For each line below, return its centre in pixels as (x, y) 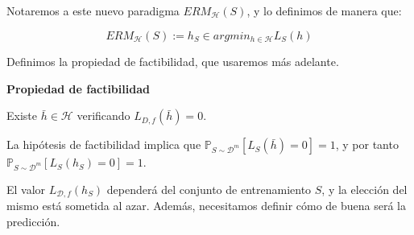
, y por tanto (367, 144)
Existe (22, 115)
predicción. (33, 222)
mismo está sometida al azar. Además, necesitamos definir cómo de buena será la (207, 206)
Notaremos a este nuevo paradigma (93, 10)
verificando (103, 115)
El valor (26, 189)
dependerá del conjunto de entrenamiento (209, 189)
